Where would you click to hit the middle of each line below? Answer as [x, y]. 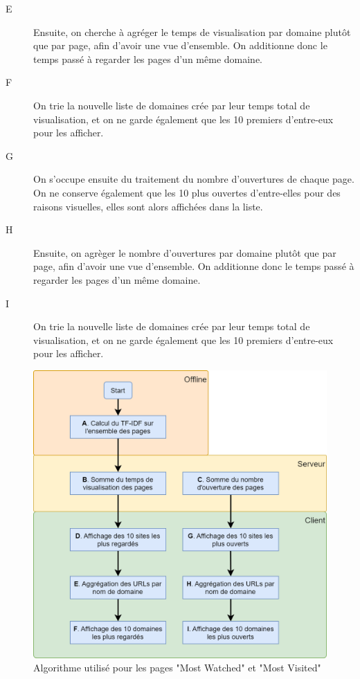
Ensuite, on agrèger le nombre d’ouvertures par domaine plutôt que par [185, 252]
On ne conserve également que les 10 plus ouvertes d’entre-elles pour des [187, 192]
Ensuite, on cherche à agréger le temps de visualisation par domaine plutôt [192, 31]
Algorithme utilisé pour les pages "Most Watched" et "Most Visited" [177, 668]
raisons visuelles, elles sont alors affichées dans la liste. [148, 206]
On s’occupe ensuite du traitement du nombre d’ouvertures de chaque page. [194, 179]
